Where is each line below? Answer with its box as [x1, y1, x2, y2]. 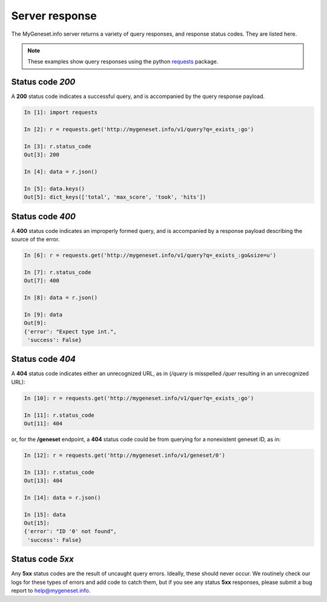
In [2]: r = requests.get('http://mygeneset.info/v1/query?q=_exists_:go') [24, 126, 254, 133]
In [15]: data [24, 511, 66, 518]
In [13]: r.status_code [24, 469, 95, 476]
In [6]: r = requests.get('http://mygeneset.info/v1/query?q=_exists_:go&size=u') [24, 252, 277, 258]
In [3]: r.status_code [24, 143, 91, 149]
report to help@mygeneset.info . [11, 587, 91, 594]
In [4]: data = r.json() [24, 168, 98, 175]
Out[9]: [24, 319, 47, 327]
